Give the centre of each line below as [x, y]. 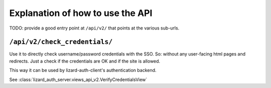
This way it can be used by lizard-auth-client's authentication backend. [83, 70]
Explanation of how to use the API [81, 13]
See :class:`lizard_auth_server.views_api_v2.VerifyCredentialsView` [78, 79]
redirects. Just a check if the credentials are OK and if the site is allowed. [85, 61]
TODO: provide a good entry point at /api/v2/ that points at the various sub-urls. [94, 28]
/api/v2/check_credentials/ [61, 42]
